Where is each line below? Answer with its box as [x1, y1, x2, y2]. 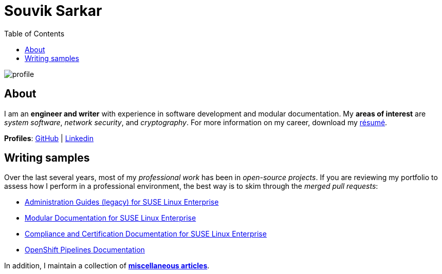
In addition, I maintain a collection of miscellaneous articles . [4, 261, 210, 270]
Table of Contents [4, 29, 65, 38]
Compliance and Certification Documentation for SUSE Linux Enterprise [25, 229, 267, 239]
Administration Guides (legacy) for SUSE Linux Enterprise [25, 198, 219, 207]
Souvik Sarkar [4, 2, 102, 19]
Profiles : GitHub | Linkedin [4, 133, 94, 143]
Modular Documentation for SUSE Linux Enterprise [25, 213, 196, 223]
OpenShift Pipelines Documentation [25, 245, 145, 255]
